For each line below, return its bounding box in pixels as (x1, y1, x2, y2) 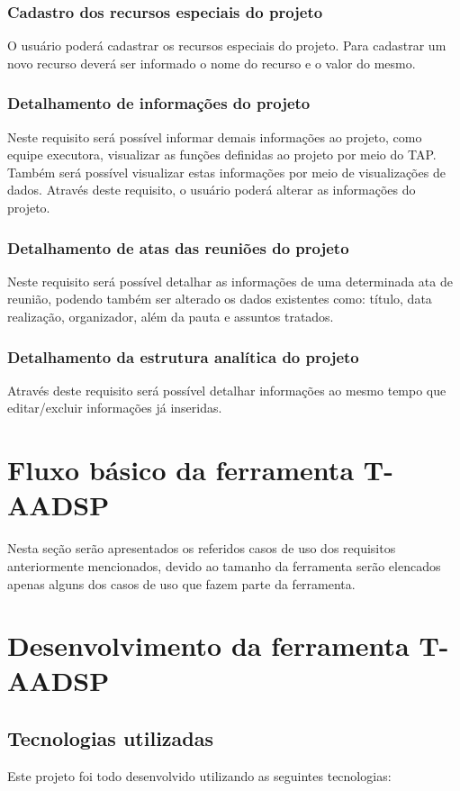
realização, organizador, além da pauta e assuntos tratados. (7, 307, 334, 325)
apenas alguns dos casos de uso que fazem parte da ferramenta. (7, 574, 356, 593)
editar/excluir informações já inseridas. (7, 398, 222, 417)
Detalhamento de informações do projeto (7, 92, 311, 114)
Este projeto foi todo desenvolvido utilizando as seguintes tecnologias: (7, 766, 392, 785)
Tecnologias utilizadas (7, 724, 214, 752)
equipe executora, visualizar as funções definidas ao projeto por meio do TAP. (7, 145, 437, 164)
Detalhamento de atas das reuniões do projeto (7, 236, 349, 259)
